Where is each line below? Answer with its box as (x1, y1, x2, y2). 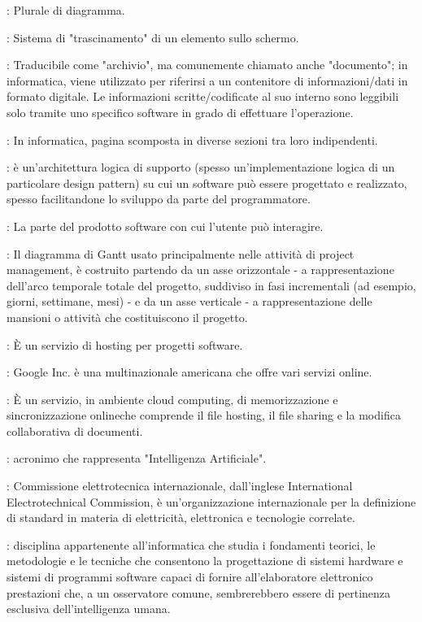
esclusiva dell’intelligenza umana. (7, 600, 171, 617)
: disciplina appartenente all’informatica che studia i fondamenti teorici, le (7, 536, 376, 553)
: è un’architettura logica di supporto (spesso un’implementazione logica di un (7, 159, 395, 176)
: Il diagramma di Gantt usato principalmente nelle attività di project (7, 245, 355, 262)
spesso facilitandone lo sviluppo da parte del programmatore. (7, 190, 311, 207)
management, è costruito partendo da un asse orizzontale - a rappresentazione (7, 261, 394, 278)
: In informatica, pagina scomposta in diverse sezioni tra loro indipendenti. (7, 131, 378, 148)
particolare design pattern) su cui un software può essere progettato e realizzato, (7, 174, 407, 191)
